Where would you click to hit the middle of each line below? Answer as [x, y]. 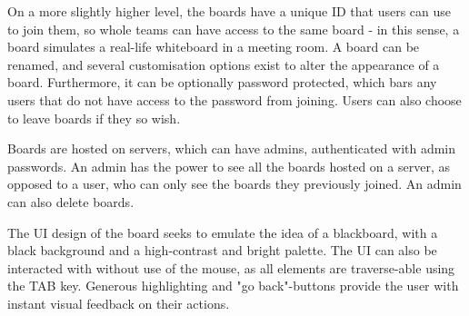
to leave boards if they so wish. [94, 118]
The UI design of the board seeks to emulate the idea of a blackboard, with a [223, 232]
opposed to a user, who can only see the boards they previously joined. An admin [234, 184]
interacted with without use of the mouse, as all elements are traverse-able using [231, 267]
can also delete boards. [71, 201]
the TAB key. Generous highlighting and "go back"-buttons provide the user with [233, 286]
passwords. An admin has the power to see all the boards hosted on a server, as [229, 166]
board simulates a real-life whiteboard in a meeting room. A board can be [214, 47]
